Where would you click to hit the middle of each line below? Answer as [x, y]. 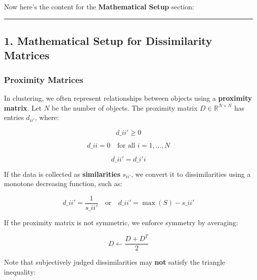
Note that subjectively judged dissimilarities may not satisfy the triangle [115, 262]
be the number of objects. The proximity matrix [125, 107]
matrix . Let [23, 107]
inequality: [20, 271]
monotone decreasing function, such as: [63, 183]
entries [14, 117]
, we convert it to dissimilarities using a [191, 174]
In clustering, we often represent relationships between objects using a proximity [128, 98]
